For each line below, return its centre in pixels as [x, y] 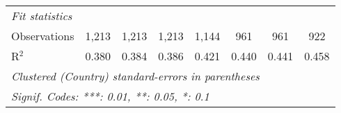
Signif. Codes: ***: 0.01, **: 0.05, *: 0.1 [110, 96]
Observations [43, 36]
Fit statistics [42, 16]
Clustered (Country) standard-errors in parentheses [135, 76]
